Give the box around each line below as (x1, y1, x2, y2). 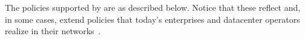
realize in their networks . (5, 25, 101, 37)
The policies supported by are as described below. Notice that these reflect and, (5, 1, 301, 13)
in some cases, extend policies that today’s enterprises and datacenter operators (5, 13, 300, 25)
